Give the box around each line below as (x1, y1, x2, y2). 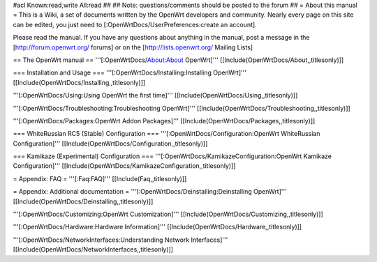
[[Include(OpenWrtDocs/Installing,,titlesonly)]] (13, 78, 146, 86)
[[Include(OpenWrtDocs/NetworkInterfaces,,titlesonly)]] (13, 245, 174, 254)
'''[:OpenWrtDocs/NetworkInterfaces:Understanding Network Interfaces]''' (13, 236, 228, 244)
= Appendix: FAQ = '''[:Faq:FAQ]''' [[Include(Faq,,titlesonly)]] (13, 174, 187, 183)
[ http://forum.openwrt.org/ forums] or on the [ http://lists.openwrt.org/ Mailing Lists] (13, 43, 253, 52)
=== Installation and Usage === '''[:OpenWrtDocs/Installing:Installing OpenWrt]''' (13, 68, 247, 77)
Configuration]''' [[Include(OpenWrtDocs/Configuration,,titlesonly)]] (13, 139, 208, 148)
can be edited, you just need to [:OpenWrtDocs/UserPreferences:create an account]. (13, 20, 258, 29)
